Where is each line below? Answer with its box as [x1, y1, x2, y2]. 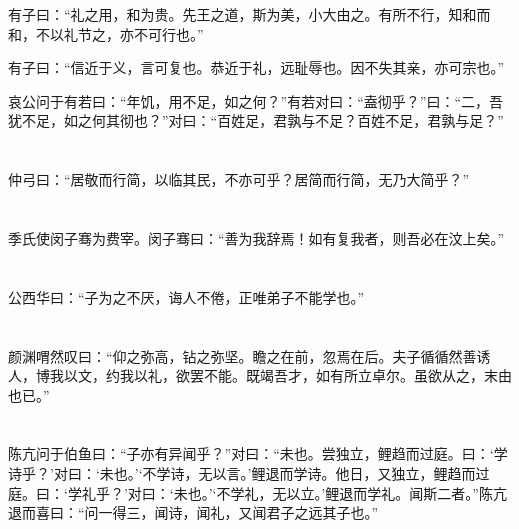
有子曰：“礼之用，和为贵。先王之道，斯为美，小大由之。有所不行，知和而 [8, 4, 491, 24]
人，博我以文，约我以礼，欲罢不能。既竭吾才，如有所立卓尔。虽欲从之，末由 [8, 365, 512, 386]
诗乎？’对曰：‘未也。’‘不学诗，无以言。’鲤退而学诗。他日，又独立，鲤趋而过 [8, 463, 490, 484]
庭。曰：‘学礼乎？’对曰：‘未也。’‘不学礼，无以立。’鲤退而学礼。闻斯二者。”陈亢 [8, 482, 507, 503]
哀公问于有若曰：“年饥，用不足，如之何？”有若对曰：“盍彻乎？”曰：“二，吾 [8, 90, 504, 111]
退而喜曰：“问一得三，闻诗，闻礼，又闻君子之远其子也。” [8, 502, 379, 523]
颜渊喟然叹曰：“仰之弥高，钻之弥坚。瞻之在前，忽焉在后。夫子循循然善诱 [8, 345, 491, 366]
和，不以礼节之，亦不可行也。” [8, 23, 204, 44]
